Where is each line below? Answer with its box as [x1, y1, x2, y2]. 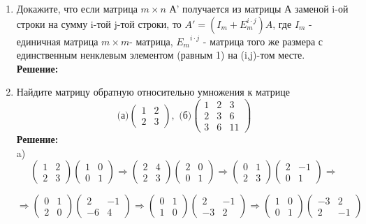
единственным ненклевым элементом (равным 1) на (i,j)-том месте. [16, 47, 305, 62]
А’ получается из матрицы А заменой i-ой [169, 1, 349, 15]
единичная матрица [16, 33, 98, 48]
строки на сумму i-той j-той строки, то [16, 16, 182, 31]
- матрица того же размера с [203, 33, 323, 48]
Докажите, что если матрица [16, 1, 138, 15]
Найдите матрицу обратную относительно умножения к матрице [16, 84, 290, 99]
